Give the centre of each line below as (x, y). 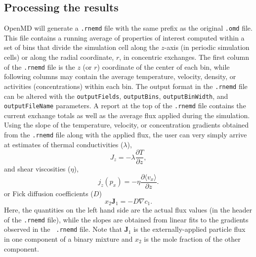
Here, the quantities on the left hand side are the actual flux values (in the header (128, 210)
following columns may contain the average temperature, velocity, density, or (120, 76)
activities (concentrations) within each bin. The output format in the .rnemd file (126, 86)
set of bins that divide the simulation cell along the (82, 47)
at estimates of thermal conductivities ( (64, 144)
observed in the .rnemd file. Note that (63, 229)
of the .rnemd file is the (40, 66)
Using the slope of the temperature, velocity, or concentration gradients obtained (127, 125)
